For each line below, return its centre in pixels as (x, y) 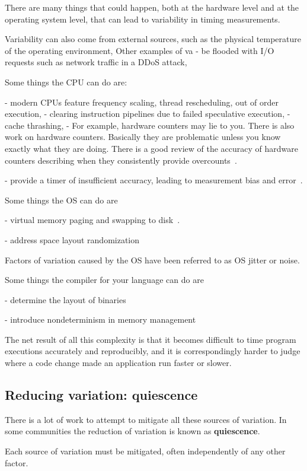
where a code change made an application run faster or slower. (118, 363)
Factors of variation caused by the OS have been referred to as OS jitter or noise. (152, 260)
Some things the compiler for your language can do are (104, 280)
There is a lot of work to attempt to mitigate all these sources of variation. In (146, 419)
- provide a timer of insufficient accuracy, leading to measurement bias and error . (154, 180)
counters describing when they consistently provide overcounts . (121, 160)
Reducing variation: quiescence (101, 395)
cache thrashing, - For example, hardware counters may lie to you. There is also (150, 125)
